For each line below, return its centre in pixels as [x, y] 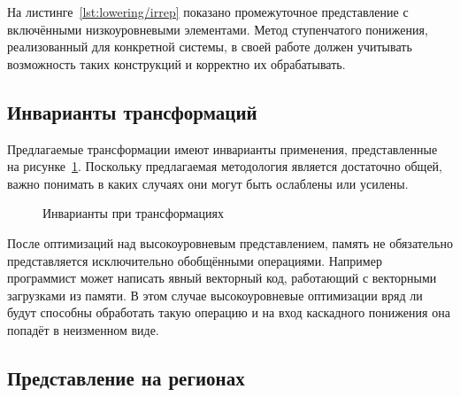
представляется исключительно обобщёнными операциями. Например [195, 260]
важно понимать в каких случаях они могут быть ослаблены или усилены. [208, 183]
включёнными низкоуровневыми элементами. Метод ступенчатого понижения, [218, 29]
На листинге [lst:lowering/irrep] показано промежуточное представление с [208, 12]
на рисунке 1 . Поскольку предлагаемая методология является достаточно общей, [225, 166]
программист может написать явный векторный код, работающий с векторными [222, 278]
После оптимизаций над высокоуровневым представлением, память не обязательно [230, 242]
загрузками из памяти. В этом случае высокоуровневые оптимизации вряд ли [215, 295]
